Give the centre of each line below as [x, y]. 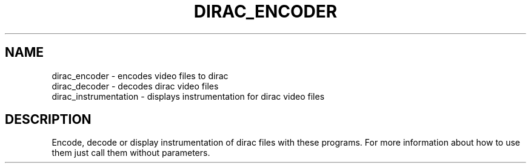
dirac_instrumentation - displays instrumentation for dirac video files [188, 96]
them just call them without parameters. [131, 153]
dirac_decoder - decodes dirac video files [135, 86]
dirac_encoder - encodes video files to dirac [140, 76]
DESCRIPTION [48, 120]
